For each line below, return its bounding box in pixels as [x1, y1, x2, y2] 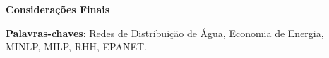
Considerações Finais [6, 2, 110, 16]
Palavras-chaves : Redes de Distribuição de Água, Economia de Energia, [6, 25, 324, 40]
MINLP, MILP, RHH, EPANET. [6, 39, 147, 54]
